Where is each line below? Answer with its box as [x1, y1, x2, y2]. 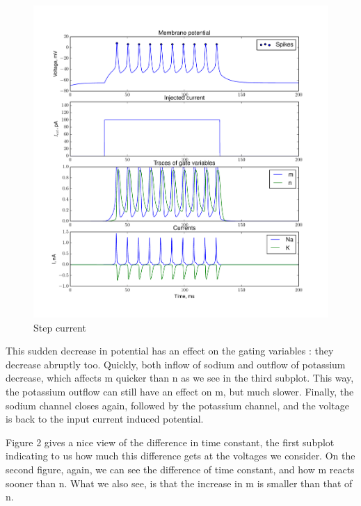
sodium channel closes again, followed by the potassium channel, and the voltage [6, 398, 349, 412]
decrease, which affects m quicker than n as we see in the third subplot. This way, [6, 370, 354, 385]
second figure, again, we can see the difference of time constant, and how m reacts [6, 462, 355, 476]
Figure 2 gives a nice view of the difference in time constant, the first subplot [6, 434, 335, 449]
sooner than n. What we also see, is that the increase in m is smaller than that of [6, 475, 353, 490]
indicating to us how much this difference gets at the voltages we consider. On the [6, 448, 355, 463]
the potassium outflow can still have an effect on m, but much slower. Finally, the [6, 384, 354, 398]
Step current [33, 320, 86, 334]
